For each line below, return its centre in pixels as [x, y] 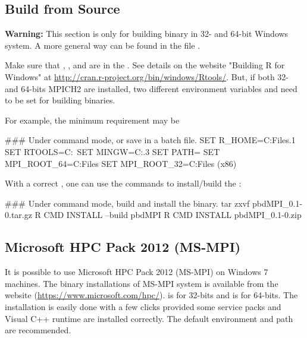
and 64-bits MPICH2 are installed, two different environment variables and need [151, 88]
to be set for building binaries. [60, 100]
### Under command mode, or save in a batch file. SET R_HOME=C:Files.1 [150, 140]
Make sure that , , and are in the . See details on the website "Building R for [145, 65]
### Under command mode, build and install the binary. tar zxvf [127, 203]
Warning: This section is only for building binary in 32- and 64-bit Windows [147, 34]
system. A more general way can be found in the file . [103, 45]
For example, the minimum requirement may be [92, 120]
